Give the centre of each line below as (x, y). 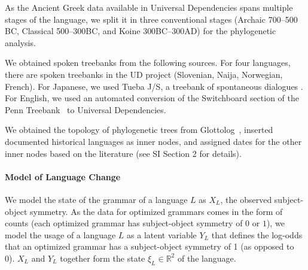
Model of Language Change (63, 176)
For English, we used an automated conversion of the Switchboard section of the (152, 98)
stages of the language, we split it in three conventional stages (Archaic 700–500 (151, 19)
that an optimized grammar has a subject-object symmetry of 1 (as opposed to (150, 246)
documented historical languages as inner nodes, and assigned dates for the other (153, 141)
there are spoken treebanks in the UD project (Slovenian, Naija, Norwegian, (144, 74)
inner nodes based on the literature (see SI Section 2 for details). (123, 153)
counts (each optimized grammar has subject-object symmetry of (124, 223)
